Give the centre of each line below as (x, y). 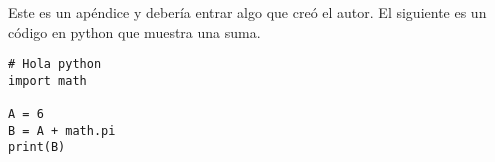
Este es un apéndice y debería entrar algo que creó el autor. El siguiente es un (247, 12)
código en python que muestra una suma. (134, 31)
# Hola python (55, 64)
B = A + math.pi (62, 130)
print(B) (37, 147)
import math (47, 80)
